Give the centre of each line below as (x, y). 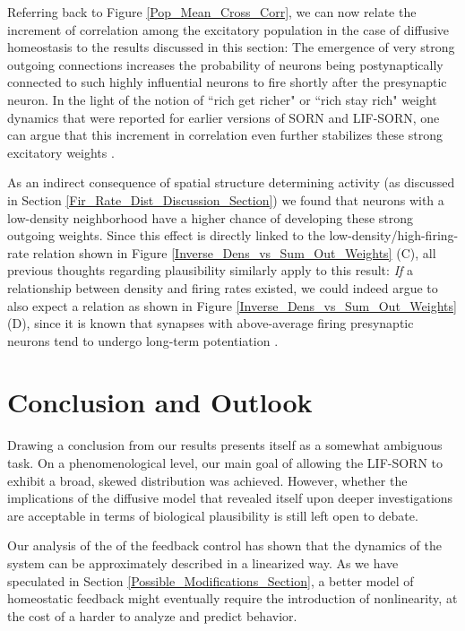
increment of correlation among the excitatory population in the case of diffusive (228, 29)
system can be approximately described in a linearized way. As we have (203, 562)
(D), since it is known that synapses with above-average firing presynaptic (211, 323)
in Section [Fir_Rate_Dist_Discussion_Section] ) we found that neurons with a (226, 199)
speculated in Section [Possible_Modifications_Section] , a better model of (211, 580)
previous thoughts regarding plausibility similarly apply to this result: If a (210, 270)
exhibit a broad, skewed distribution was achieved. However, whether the (207, 480)
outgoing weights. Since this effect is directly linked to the (166, 235)
